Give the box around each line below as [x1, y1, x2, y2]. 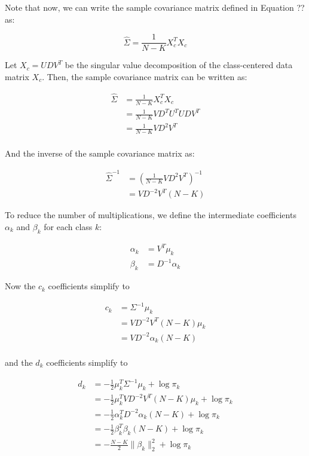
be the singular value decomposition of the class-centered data [65, 59, 293, 71]
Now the [5, 280, 36, 292]
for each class [44, 220, 93, 232]
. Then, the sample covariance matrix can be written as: [42, 70, 247, 82]
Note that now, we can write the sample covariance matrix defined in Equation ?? [5, 1, 305, 13]
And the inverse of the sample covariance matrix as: [5, 147, 195, 160]
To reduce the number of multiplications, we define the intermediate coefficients [5, 209, 296, 221]
